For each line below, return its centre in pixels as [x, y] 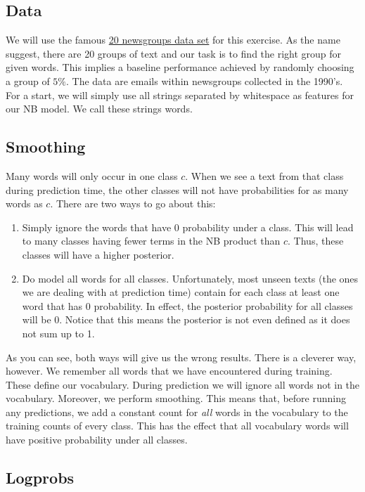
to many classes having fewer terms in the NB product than [151, 241]
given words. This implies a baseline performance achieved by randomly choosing [180, 67]
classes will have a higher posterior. [98, 254]
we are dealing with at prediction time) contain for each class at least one [181, 292]
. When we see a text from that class [264, 175]
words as [24, 203]
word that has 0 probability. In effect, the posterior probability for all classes [187, 305]
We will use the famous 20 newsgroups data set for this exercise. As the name [173, 40]
